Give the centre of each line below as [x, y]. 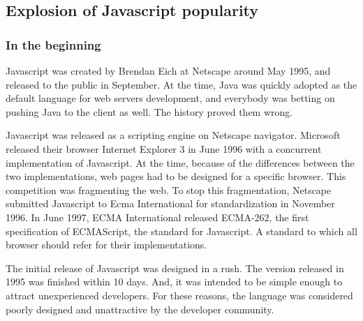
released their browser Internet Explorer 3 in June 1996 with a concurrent [164, 148]
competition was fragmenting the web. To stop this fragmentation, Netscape [169, 189]
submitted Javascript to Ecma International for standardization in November [170, 203]
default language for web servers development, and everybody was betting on [170, 98]
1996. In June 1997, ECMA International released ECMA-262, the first [157, 217]
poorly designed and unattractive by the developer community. [140, 309]
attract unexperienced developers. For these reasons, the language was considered [179, 295]
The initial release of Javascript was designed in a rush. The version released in [175, 268]
